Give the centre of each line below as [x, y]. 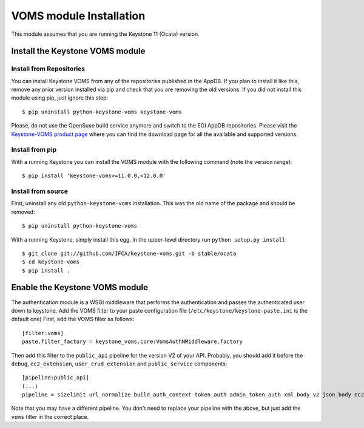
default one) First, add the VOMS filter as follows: [73, 319]
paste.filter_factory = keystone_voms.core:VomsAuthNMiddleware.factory [132, 342]
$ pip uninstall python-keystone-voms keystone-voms [102, 112]
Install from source [39, 191]
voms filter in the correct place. [50, 416]
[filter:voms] [43, 333]
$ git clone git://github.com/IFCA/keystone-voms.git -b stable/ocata [129, 253]
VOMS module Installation [78, 16]
